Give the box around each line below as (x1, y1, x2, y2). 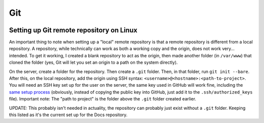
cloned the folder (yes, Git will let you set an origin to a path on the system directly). (9, 59, 178, 66)
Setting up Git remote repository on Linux (9, 26, 138, 34)
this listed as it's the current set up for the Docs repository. (9, 112, 128, 118)
